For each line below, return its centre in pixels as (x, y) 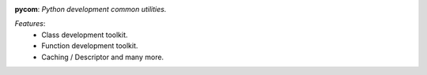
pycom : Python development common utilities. (91, 9)
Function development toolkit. (90, 46)
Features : (30, 24)
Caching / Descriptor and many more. (103, 57)
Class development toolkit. (85, 35)
